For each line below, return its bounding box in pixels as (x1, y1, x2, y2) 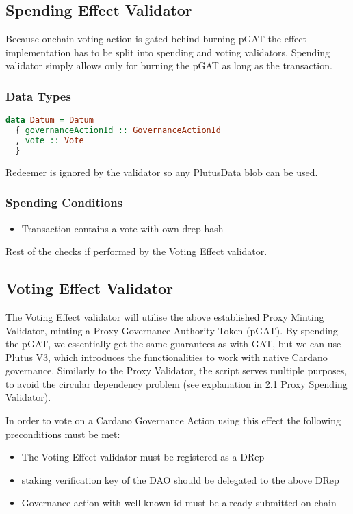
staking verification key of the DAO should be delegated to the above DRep (21, 472, 339, 487)
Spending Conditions (5, 194, 123, 211)
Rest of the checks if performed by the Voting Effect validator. (5, 244, 267, 258)
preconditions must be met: (5, 426, 120, 441)
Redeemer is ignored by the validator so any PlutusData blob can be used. (5, 164, 318, 179)
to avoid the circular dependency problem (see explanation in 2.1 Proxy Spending (5, 376, 348, 391)
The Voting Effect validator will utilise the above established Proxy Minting (5, 309, 324, 323)
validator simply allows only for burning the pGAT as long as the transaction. (5, 58, 332, 73)
